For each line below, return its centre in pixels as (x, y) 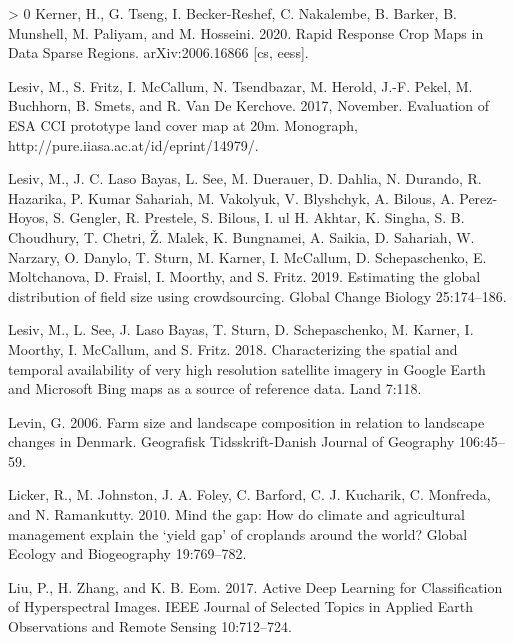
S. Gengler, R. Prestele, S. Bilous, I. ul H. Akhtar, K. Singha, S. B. (259, 217)
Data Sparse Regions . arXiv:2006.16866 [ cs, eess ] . (158, 52)
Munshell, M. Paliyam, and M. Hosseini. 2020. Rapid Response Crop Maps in (246, 32)
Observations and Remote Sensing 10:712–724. (150, 626)
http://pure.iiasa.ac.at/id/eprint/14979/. (133, 144)
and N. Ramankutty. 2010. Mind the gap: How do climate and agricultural (236, 514)
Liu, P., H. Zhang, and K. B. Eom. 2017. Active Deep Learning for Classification (255, 586)
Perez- (478, 197)
